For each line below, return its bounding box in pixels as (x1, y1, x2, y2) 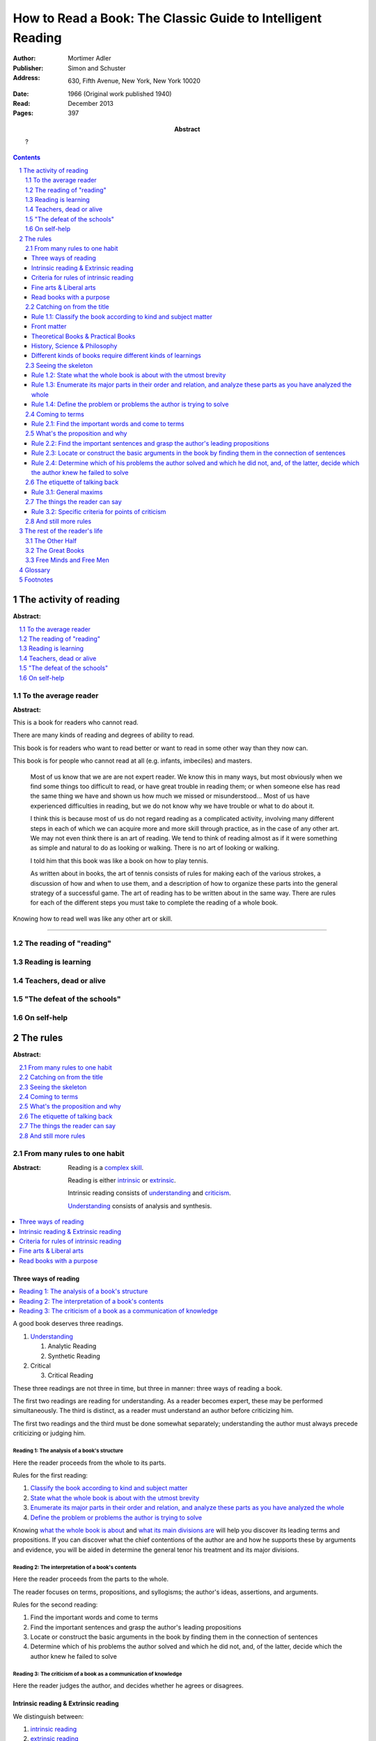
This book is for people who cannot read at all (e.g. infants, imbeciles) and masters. (13, 756, 252, 765)
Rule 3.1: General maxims (31, 487, 103, 496)
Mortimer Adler (68, 54, 111, 63)
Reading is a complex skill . (68, 1163, 144, 1171)
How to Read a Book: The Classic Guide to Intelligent (13, 10, 322, 26)
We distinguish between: (13, 1712, 84, 1720)
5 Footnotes (19, 575, 54, 584)
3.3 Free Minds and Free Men (25, 556, 109, 564)
